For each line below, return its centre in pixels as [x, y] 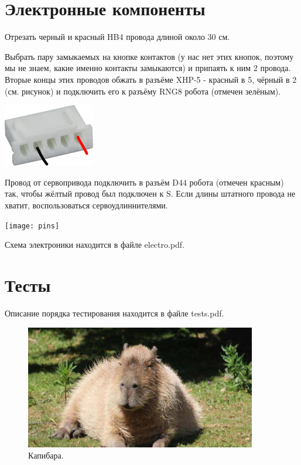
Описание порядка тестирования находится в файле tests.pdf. [114, 313]
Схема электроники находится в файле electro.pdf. [95, 245]
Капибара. [46, 455]
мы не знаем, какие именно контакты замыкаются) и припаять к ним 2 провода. [148, 68]
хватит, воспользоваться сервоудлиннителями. [86, 205]
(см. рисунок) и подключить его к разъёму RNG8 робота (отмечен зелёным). [143, 91]
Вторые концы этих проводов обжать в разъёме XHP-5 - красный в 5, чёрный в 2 [151, 79]
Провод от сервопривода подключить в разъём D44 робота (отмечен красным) [144, 182]
